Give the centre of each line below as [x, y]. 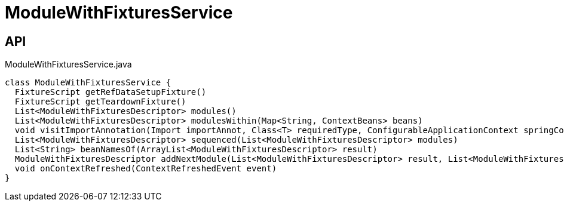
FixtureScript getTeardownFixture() [100, 102]
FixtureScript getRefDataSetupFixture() [111, 92]
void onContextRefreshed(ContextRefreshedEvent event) [146, 169]
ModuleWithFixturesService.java [68, 64]
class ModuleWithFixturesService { [88, 83]
